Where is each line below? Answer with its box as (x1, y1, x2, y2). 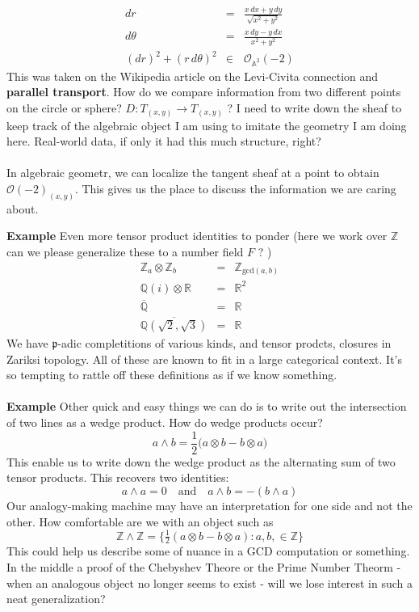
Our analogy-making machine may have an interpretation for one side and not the (6, 496, 413, 513)
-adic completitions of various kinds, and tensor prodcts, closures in (57, 335, 392, 352)
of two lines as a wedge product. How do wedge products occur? (6, 414, 323, 431)
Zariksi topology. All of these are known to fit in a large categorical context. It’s (6, 350, 402, 367)
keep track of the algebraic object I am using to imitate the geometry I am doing (6, 116, 407, 133)
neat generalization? (6, 590, 106, 607)
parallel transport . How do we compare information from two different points (6, 83, 401, 100)
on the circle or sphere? (6, 99, 122, 116)
